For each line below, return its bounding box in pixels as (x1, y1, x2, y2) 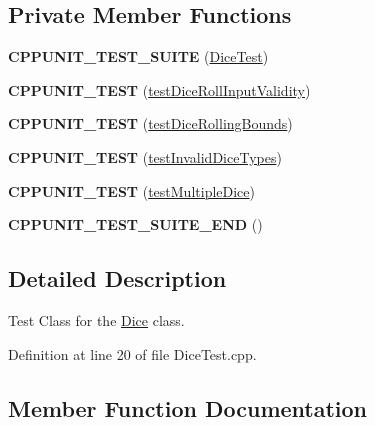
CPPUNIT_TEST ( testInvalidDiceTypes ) (8, 146, 282, 167)
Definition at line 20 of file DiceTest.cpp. (8, 343, 257, 364)
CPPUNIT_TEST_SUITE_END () (8, 214, 263, 235)
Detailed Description (8, 263, 227, 294)
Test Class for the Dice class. (8, 309, 185, 330)
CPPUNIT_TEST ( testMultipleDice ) (8, 180, 255, 201)
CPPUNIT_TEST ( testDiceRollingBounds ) (8, 113, 293, 134)
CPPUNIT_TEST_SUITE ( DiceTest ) (8, 46, 269, 67)
